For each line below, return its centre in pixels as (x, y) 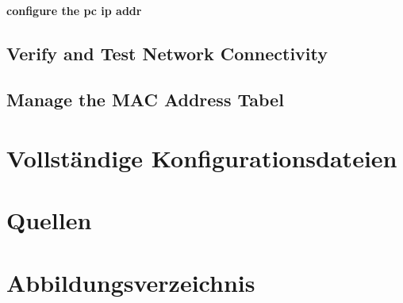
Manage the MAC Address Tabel (145, 100)
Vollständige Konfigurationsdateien (202, 157)
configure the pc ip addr (74, 10)
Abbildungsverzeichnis (131, 282)
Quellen (49, 220)
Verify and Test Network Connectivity (167, 53)
